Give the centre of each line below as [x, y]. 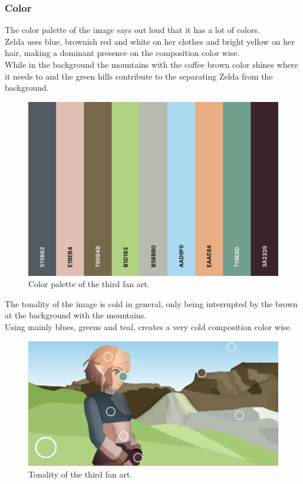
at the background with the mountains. [76, 315]
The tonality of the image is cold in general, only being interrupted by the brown [151, 303]
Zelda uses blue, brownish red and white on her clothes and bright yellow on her [150, 41]
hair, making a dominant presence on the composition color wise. [122, 53]
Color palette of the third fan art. [89, 284]
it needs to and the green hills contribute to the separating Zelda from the [139, 76]
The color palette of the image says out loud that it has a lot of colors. [132, 30]
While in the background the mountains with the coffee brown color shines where [151, 64]
